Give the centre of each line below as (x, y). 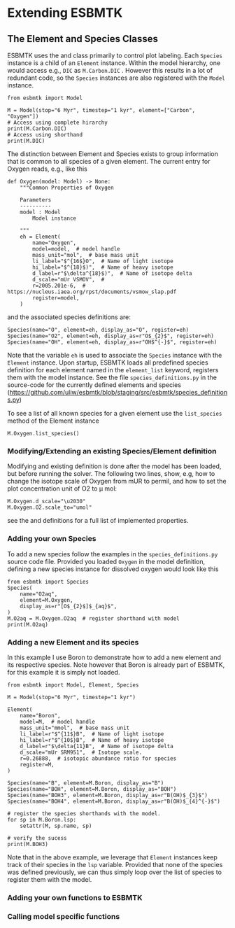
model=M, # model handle (58, 722)
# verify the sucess (37, 838)
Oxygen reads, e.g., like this (47, 169)
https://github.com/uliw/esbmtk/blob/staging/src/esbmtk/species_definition (119, 392)
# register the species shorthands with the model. (84, 813)
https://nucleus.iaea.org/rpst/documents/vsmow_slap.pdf (92, 292)
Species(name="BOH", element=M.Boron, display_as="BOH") (92, 789)
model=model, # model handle (76, 249)
